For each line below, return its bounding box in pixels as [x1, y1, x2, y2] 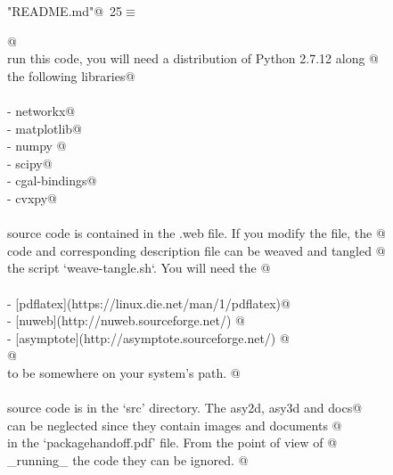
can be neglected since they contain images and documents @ [7, 415, 342, 434]
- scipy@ [7, 153, 53, 172]
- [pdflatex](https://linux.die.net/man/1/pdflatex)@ [7, 293, 291, 312]
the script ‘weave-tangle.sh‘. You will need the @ [7, 258, 271, 277]
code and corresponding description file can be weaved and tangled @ [7, 241, 386, 259]
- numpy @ [7, 136, 67, 155]
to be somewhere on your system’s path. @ [7, 363, 241, 381]
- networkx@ [7, 101, 76, 119]
